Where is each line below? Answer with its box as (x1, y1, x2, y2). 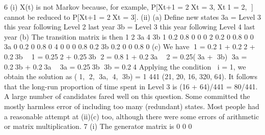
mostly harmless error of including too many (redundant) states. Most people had (4, 100, 259, 111)
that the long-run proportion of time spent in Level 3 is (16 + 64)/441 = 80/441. (4, 81, 258, 91)
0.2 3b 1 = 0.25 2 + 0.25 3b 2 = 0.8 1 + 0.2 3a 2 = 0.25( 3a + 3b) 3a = (4, 51, 247, 61)
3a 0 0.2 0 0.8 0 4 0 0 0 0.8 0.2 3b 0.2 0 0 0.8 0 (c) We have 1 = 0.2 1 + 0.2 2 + (4, 41, 255, 52)
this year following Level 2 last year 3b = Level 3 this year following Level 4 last (4, 21, 255, 32)
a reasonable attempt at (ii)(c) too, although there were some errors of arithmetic (4, 111, 259, 121)
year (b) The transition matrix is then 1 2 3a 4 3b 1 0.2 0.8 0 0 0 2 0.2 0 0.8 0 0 (4, 31, 254, 42)
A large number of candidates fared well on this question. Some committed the (4, 91, 250, 102)
